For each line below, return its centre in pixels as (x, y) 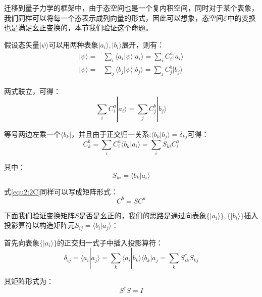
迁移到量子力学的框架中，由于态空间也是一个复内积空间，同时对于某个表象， (131, 8)
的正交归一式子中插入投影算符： (110, 242)
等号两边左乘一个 (32, 134)
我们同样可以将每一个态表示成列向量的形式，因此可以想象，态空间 (114, 17)
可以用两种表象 (73, 44)
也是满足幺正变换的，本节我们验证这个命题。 (78, 28)
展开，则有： (143, 44)
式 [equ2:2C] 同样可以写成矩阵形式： (61, 191)
